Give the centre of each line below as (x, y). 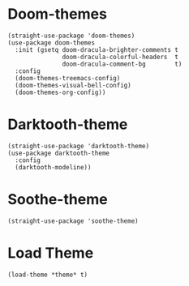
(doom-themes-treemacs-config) (68, 78)
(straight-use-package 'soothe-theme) (73, 221)
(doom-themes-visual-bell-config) (73, 85)
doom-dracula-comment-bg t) (122, 64)
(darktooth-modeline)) (53, 167)
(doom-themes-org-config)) (60, 92)
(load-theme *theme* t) (48, 275)
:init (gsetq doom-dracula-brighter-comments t (97, 49)
